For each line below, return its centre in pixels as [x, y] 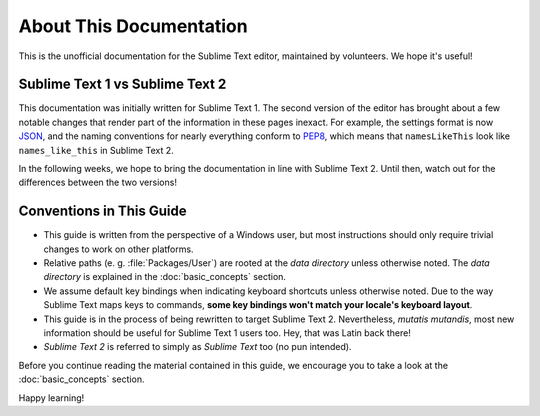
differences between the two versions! [97, 182]
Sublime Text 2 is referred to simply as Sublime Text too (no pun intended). [197, 347]
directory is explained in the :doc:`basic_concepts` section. [165, 277]
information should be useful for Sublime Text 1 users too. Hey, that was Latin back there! [227, 333]
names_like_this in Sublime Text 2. [96, 150]
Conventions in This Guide [102, 211]
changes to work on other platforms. [118, 249]
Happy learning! [51, 397]
